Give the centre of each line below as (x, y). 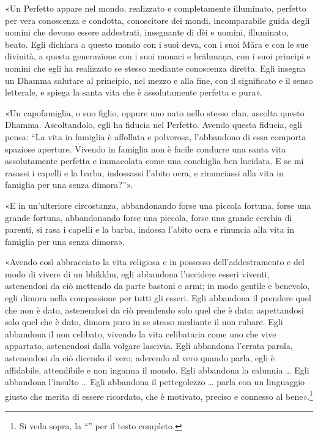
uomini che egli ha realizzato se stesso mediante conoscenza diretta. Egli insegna (155, 68)
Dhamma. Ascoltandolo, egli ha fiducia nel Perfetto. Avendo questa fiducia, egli (153, 125)
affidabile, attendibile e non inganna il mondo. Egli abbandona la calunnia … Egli (157, 370)
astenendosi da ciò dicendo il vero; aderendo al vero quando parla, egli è (140, 358)
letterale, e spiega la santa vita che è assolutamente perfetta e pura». (134, 92)
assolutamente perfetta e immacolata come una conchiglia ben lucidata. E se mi (154, 161)
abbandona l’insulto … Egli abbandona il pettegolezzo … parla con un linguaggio (155, 382)
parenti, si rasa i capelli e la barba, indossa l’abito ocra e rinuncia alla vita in (150, 229)
